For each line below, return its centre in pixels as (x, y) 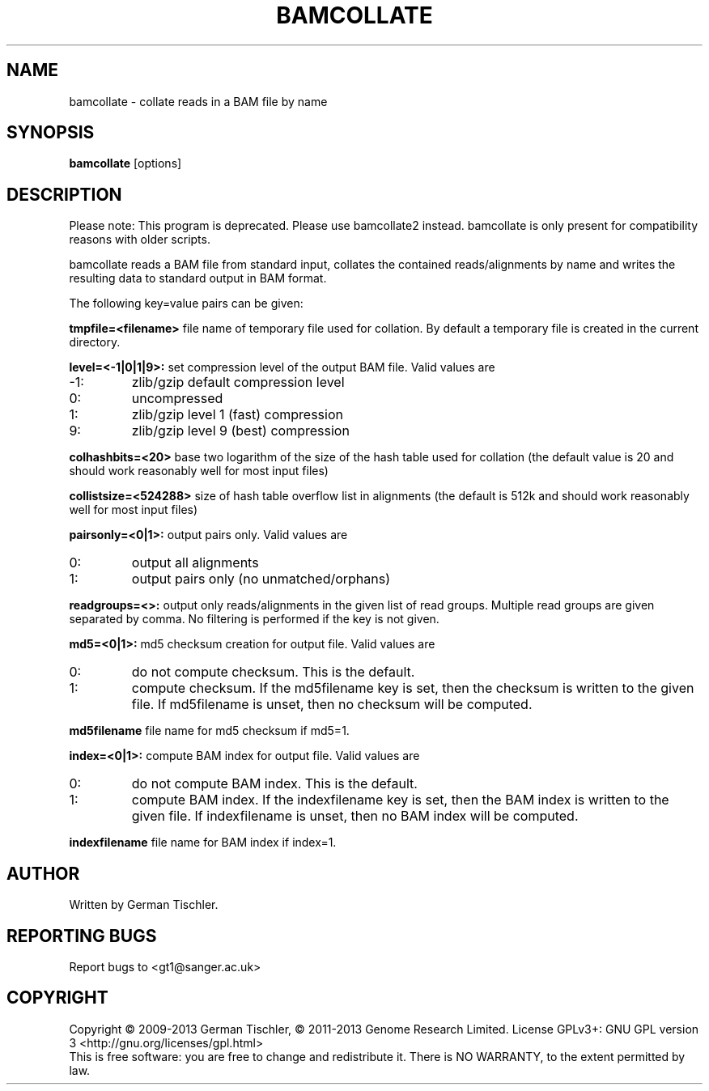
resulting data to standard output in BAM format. (198, 278)
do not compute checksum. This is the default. (273, 672)
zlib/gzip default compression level (238, 382)
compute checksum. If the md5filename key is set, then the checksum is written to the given (413, 688)
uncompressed (177, 399)
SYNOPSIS (51, 133)
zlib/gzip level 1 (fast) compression (237, 415)
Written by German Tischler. (144, 905)
